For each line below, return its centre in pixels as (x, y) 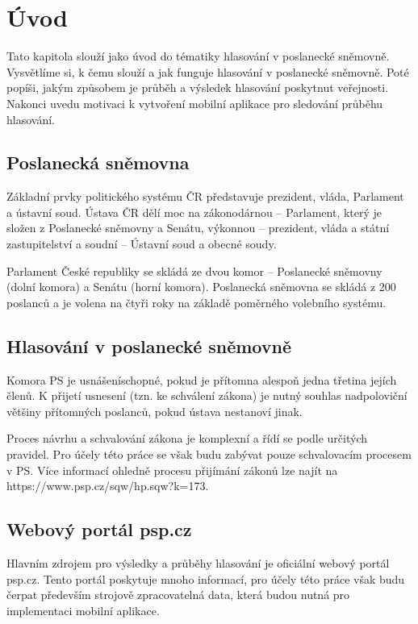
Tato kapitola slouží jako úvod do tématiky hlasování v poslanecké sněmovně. (198, 56)
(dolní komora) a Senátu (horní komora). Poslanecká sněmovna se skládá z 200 (201, 287)
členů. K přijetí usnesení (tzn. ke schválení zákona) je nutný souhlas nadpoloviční (207, 395)
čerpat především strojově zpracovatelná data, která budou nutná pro (178, 595)
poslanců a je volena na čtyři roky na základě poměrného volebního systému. (196, 302)
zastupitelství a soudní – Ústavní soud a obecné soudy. (142, 244)
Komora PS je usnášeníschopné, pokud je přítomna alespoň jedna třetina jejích (202, 379)
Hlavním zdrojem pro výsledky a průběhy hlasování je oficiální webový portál (198, 563)
